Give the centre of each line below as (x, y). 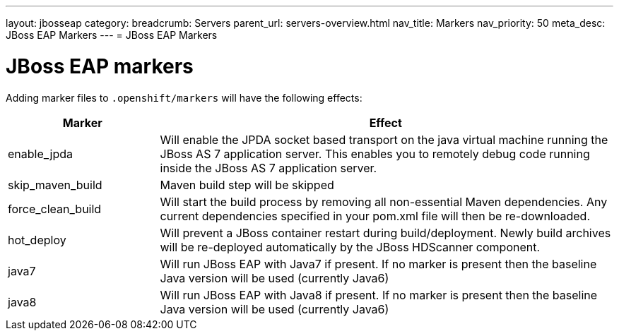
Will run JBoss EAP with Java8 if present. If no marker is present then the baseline (379, 295)
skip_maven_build (55, 185)
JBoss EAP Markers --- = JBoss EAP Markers (112, 35)
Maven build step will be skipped (247, 185)
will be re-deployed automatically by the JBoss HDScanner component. (350, 247)
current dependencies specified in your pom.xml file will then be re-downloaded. (375, 216)
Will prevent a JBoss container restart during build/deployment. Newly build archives (385, 233)
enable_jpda (41, 154)
